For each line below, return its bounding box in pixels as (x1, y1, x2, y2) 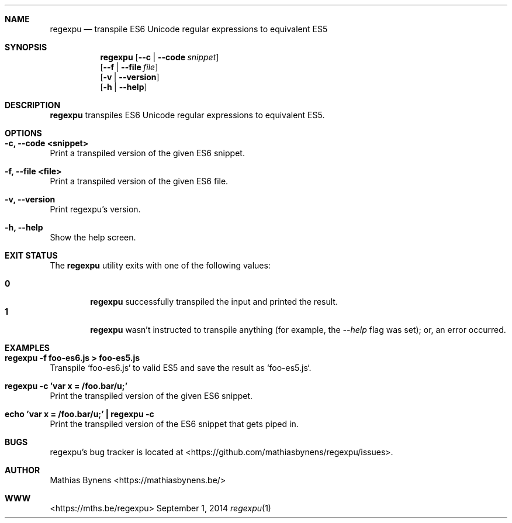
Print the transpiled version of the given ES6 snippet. (50, 391, 253, 401)
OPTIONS (5, 128, 42, 138)
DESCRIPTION (5, 100, 61, 110)
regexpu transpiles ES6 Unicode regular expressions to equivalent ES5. (50, 110, 325, 120)
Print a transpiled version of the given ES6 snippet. (50, 148, 245, 158)
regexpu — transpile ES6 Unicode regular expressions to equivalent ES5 (50, 24, 328, 34)
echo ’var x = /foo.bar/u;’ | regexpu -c (5, 409, 154, 419)
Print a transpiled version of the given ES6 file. (50, 176, 229, 186)
